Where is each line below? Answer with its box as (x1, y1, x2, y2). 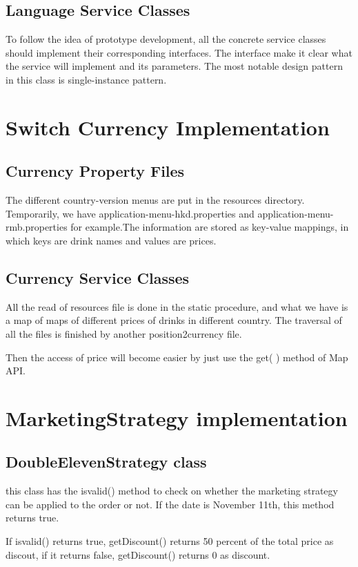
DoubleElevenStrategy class (6, 451, 207, 472)
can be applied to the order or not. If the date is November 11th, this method (6, 497, 335, 511)
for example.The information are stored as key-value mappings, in (70, 220, 349, 234)
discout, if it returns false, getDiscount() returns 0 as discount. (6, 547, 270, 561)
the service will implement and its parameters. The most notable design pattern (6, 59, 343, 73)
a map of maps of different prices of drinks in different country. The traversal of (6, 313, 342, 327)
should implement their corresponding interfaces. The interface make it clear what (6, 45, 352, 59)
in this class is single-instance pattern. (6, 72, 167, 86)
